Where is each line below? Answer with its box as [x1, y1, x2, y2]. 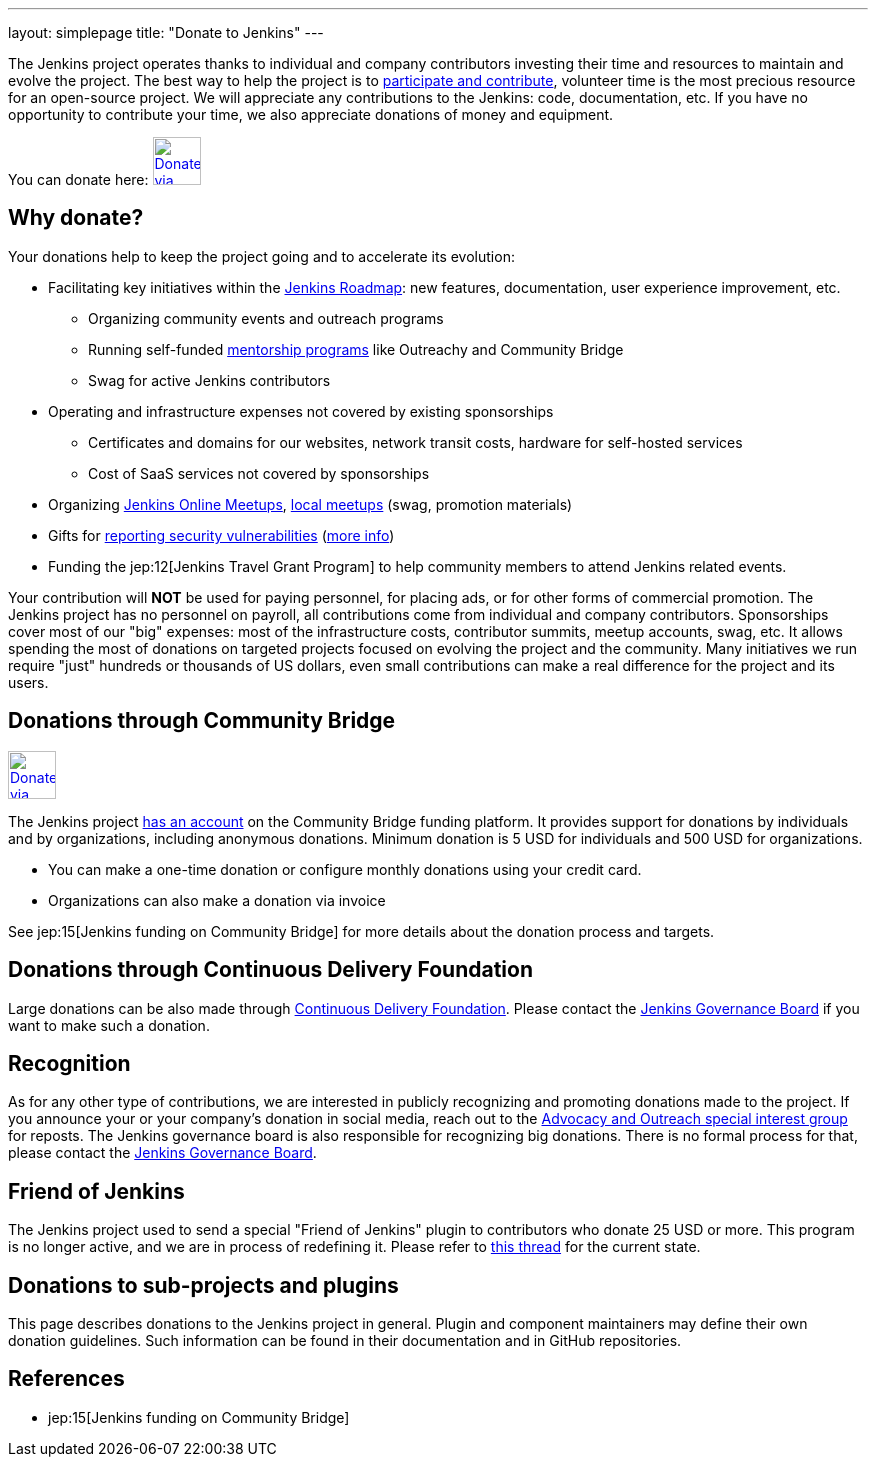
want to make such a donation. [8, 1016, 210, 1034]
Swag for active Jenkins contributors [88, 371, 331, 389]
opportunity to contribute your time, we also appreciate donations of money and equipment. [8, 106, 614, 123]
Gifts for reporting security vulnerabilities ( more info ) [48, 526, 395, 544]
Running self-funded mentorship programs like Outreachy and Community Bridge [88, 340, 624, 358]
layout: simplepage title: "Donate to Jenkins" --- [8, 24, 324, 41]
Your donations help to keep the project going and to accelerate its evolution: [8, 247, 515, 265]
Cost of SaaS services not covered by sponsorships [88, 464, 430, 482]
